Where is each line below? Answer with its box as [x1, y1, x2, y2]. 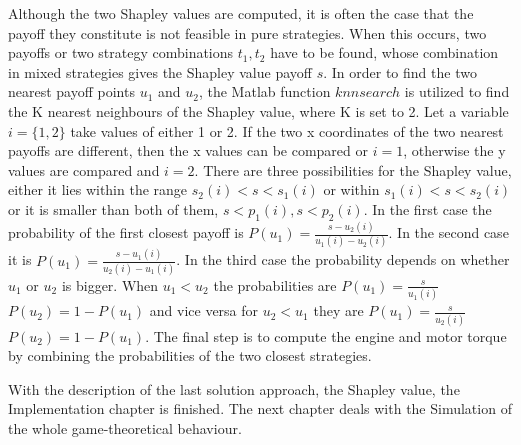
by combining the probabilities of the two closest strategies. [8, 345, 372, 366]
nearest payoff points [8, 81, 135, 102]
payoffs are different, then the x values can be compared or [8, 140, 368, 161]
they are [313, 300, 364, 321]
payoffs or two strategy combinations [8, 42, 234, 63]
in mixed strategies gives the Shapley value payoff [8, 61, 312, 82]
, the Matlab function [198, 81, 331, 102]
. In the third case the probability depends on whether [176, 249, 510, 270]
